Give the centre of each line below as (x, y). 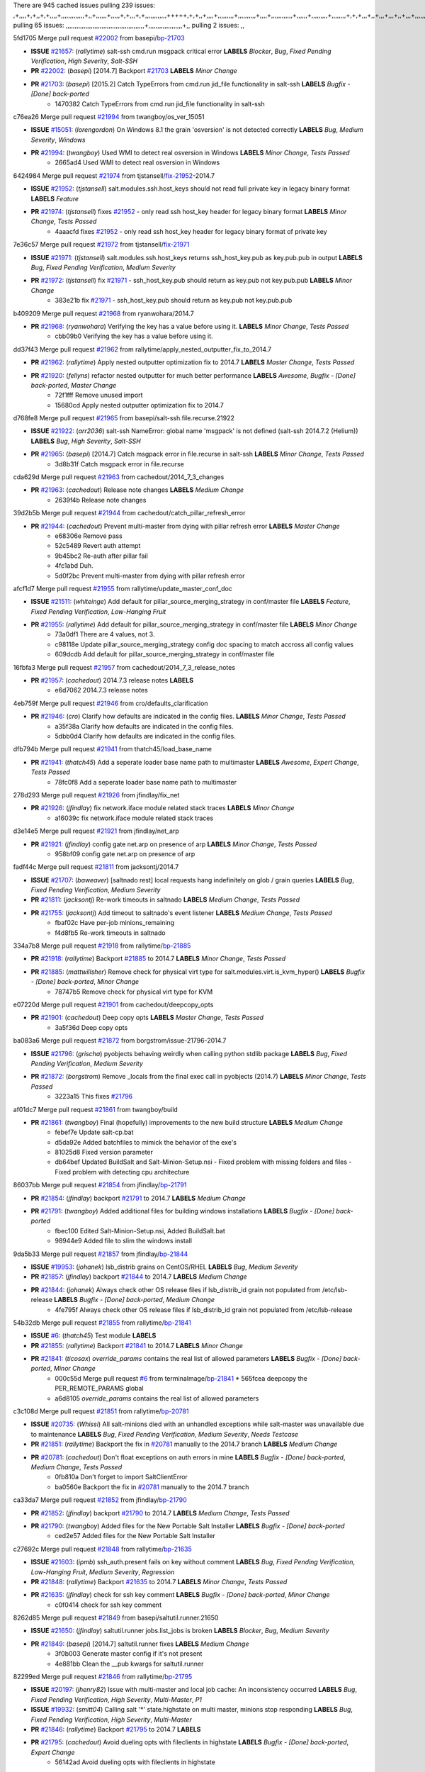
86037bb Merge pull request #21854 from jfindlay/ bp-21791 (100, 1185)
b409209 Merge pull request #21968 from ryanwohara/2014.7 (103, 313)
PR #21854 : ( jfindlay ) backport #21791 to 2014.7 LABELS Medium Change (138, 1198)
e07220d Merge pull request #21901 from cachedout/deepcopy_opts (113, 1004)
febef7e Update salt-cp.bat (94, 1132)
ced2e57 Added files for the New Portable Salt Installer (135, 1536)
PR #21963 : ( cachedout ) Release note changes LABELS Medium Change (137, 490)
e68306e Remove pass (89, 536)
